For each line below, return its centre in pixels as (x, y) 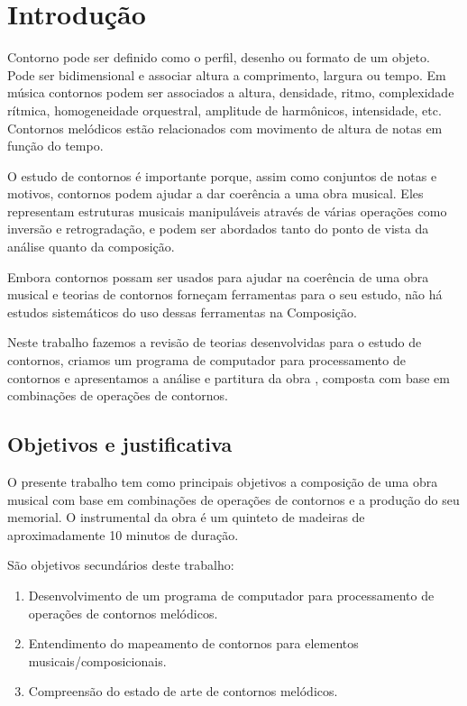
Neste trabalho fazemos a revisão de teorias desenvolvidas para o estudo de (215, 342)
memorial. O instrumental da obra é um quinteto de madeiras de (186, 517)
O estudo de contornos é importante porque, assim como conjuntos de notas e (222, 175)
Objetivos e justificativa (120, 444)
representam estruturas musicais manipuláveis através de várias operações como (227, 211)
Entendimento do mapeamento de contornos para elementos (193, 643)
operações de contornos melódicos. (123, 613)
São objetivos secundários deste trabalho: (121, 565)
